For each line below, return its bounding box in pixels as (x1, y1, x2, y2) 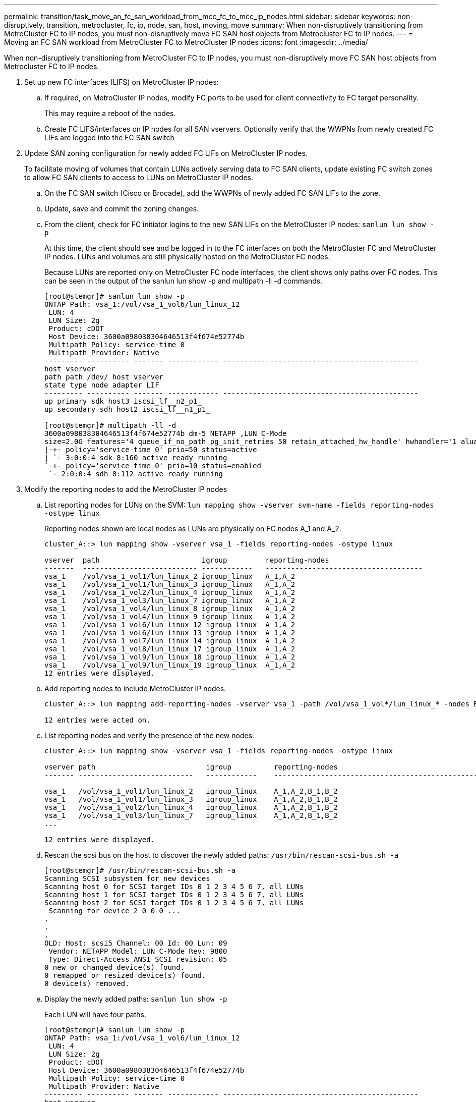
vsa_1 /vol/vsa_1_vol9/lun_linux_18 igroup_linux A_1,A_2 (44, 653, 295, 661)
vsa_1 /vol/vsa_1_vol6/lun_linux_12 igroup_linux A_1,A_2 (44, 621, 295, 629)
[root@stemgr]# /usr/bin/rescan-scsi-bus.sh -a (44, 866, 236, 874)
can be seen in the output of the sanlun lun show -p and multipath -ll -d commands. (44, 277, 323, 285)
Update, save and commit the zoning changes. (44, 204, 199, 213)
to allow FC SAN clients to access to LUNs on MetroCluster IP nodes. (24, 173, 253, 182)
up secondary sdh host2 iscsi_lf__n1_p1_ (44, 405, 210, 413)
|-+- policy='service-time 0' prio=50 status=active (44, 446, 257, 454)
